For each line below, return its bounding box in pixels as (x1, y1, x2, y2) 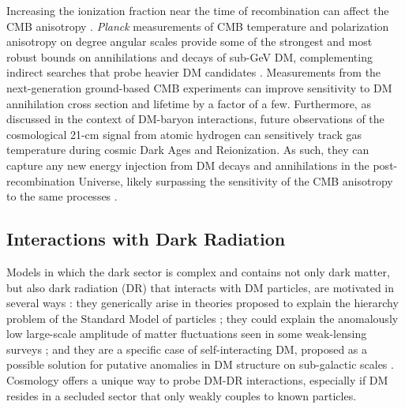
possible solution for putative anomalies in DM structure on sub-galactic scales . (6, 356, 394, 373)
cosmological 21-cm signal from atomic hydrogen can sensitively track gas (6, 126, 362, 142)
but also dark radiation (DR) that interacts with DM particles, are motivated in (6, 279, 395, 295)
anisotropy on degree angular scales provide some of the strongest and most (6, 33, 373, 50)
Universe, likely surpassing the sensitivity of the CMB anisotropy (78, 172, 393, 189)
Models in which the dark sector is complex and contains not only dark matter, (6, 263, 390, 280)
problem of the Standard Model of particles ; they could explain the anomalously (6, 310, 399, 326)
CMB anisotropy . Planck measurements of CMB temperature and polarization (6, 17, 389, 34)
